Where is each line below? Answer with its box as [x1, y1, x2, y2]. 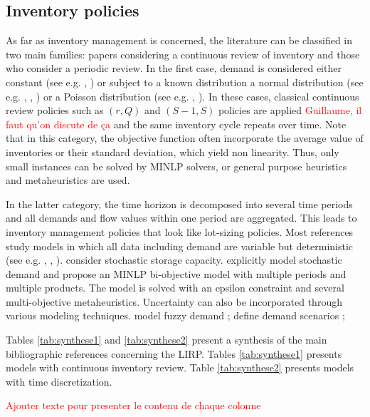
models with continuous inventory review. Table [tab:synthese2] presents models [6, 360, 354, 375]
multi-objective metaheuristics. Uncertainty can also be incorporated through [6, 294, 342, 309]
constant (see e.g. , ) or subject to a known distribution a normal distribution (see [6, 74, 364, 89]
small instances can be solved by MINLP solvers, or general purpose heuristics [6, 158, 347, 173]
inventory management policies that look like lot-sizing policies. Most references [6, 224, 354, 239]
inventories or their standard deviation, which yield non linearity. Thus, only [6, 144, 339, 159]
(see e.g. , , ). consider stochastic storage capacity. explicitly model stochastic [6, 252, 342, 267]
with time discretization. [6, 374, 112, 388]
